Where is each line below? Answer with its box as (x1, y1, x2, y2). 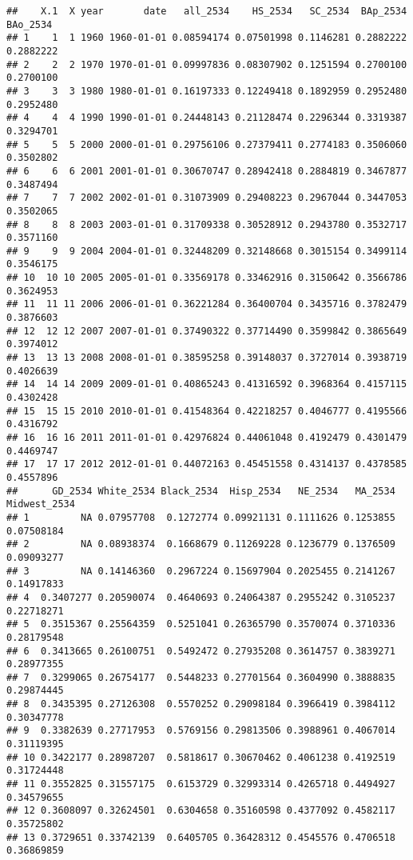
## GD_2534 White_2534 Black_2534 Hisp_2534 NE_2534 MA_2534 (6, 485, 395, 497)
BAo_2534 (6, 18, 53, 30)
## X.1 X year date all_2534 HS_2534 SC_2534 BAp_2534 (6, 6, 407, 17)
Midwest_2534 (6, 498, 75, 510)
